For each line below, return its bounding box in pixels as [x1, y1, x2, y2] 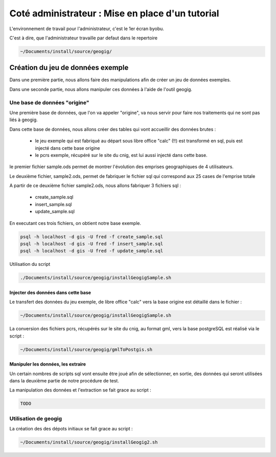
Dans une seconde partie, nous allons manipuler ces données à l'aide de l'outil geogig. [9, 86, 193, 92]
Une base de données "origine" [9, 99, 89, 106]
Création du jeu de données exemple [9, 63, 129, 72]
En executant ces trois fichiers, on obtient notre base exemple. [9, 220, 142, 226]
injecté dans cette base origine [35, 145, 100, 151]
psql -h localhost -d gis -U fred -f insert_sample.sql [20, 241, 164, 247]
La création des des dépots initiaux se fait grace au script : [9, 426, 133, 432]
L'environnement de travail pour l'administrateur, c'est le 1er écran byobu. [9, 26, 165, 32]
